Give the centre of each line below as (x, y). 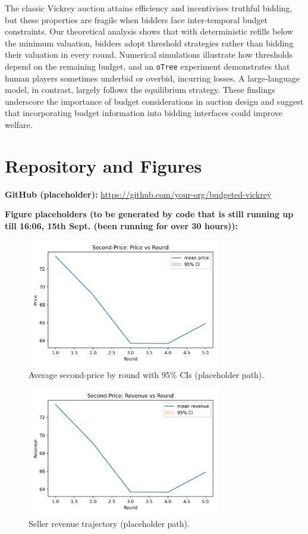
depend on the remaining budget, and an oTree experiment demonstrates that (147, 66)
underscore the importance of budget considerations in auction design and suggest (154, 101)
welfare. (19, 124)
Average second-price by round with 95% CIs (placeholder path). (147, 374)
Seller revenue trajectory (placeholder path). (109, 523)
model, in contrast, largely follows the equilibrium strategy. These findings (140, 90)
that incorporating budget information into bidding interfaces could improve (144, 113)
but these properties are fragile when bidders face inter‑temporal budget (136, 19)
